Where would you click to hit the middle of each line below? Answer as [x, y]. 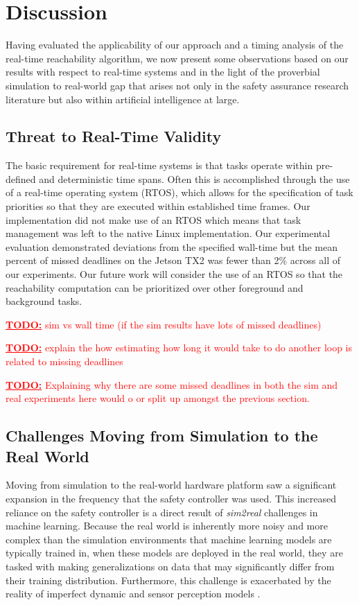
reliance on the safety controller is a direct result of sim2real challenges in [162, 512]
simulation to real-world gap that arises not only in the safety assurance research [177, 85]
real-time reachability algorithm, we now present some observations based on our [177, 58]
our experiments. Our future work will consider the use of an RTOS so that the [174, 274]
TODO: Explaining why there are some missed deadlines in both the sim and [172, 384]
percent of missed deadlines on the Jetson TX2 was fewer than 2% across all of [173, 260]
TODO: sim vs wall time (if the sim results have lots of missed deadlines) [164, 324]
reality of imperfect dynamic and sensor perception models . [133, 594]
